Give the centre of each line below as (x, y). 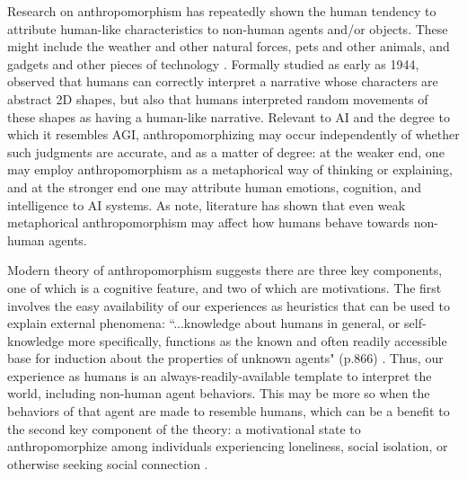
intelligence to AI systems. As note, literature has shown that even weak (207, 204)
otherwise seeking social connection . (108, 463)
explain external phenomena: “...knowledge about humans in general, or (204, 323)
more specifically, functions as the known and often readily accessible (257, 340)
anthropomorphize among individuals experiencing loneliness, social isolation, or (228, 446)
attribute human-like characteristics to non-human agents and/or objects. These (228, 28)
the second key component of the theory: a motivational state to (184, 428)
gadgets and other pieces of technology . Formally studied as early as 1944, (213, 63)
